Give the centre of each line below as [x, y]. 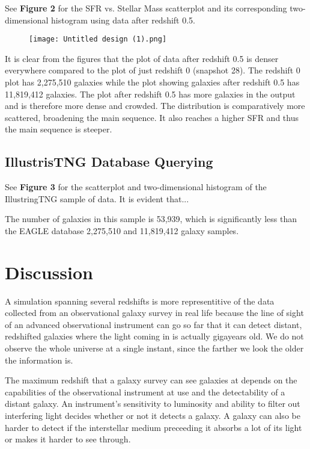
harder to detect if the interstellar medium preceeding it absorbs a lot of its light [153, 427]
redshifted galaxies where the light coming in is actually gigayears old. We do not [154, 336]
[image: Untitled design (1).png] [98, 39]
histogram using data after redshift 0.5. [123, 20]
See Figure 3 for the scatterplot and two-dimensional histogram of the [136, 187]
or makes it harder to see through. [68, 439]
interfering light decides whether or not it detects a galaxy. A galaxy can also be [153, 416]
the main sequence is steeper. [59, 129]
